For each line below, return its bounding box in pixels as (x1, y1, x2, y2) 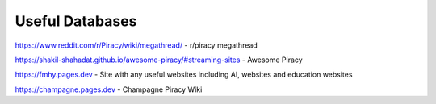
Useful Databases (15, 12, 137, 30)
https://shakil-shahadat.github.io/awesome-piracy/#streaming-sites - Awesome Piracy (15, 55, 303, 64)
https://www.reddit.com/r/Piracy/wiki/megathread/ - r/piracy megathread (15, 40, 258, 50)
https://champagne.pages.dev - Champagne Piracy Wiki (15, 85, 203, 94)
